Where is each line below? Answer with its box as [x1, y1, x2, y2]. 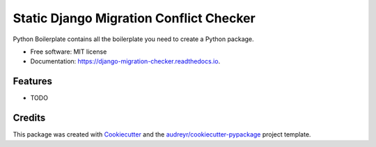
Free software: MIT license [30, 47, 107, 56]
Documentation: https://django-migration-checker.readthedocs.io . [30, 57, 221, 65]
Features [13, 75, 52, 87]
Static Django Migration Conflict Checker [13, 10, 256, 26]
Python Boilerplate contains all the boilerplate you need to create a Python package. [13, 35, 254, 43]
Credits [13, 112, 46, 124]
